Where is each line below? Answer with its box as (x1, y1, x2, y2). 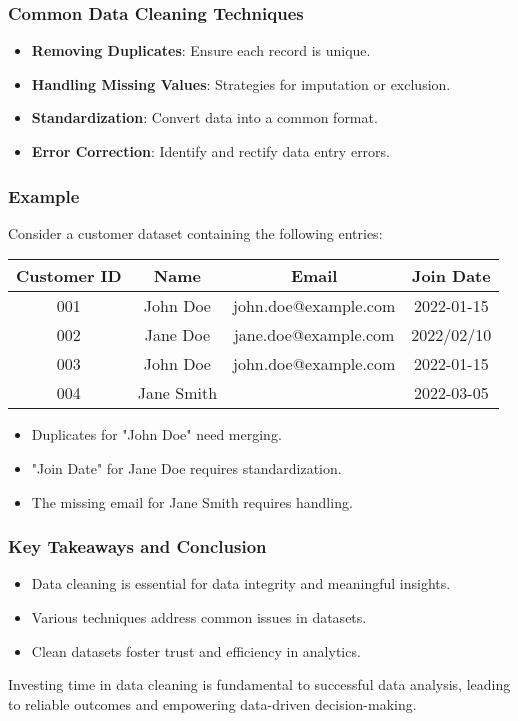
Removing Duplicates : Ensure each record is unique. (31, 40, 371, 61)
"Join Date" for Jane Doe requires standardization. (31, 458, 342, 478)
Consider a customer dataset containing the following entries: (8, 222, 383, 243)
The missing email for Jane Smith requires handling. (31, 491, 353, 512)
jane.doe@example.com (233, 323, 395, 347)
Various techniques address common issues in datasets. (31, 607, 367, 627)
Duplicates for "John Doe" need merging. (31, 424, 282, 445)
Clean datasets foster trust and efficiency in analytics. (31, 640, 361, 661)
